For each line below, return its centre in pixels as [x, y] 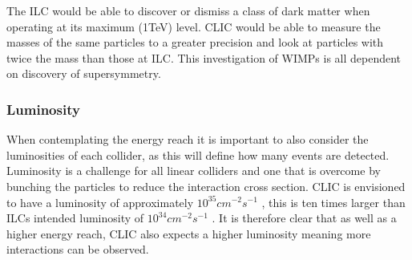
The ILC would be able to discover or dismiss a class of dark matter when [188, 10]
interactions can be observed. [78, 249]
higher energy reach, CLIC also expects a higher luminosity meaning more [189, 233]
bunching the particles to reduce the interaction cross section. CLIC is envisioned [206, 186]
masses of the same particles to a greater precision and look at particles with [195, 42]
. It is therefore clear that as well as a [304, 218]
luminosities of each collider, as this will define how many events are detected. [198, 154]
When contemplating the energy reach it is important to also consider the [188, 139]
